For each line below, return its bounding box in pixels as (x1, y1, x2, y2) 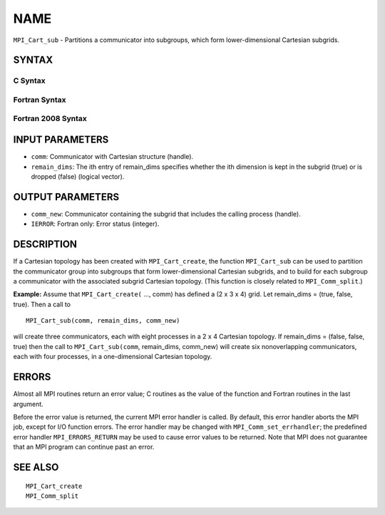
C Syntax (13, 76, 46, 85)
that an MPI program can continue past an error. (13, 442, 155, 452)
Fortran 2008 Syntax (13, 114, 87, 124)
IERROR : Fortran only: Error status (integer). (31, 219, 160, 228)
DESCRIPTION (13, 239, 78, 251)
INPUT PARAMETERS (13, 134, 109, 146)
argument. (13, 400, 44, 408)
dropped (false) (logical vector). (31, 172, 125, 181)
